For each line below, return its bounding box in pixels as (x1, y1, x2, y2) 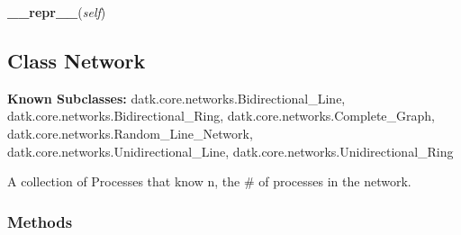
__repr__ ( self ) (7, 3, 106, 21)
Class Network (7, 46, 146, 74)
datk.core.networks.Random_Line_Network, (7, 123, 253, 142)
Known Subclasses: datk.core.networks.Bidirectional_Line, (7, 88, 346, 107)
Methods (7, 210, 73, 232)
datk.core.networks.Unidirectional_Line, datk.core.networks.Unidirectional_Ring (7, 141, 454, 160)
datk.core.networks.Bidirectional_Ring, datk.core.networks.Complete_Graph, (7, 106, 435, 125)
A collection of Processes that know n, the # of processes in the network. (7, 172, 411, 191)
